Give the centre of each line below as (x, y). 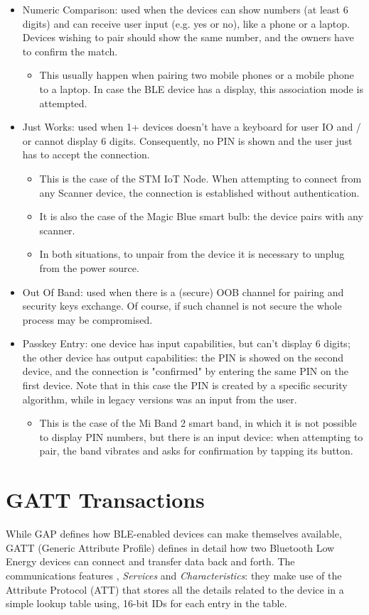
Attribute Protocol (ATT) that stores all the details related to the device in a (175, 589)
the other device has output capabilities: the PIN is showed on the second (183, 357)
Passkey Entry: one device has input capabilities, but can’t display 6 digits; (186, 343)
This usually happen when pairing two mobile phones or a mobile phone (197, 75)
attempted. (63, 103)
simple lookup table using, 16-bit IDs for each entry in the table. (146, 603)
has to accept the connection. (86, 154)
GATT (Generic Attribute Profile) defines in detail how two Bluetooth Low (170, 547)
